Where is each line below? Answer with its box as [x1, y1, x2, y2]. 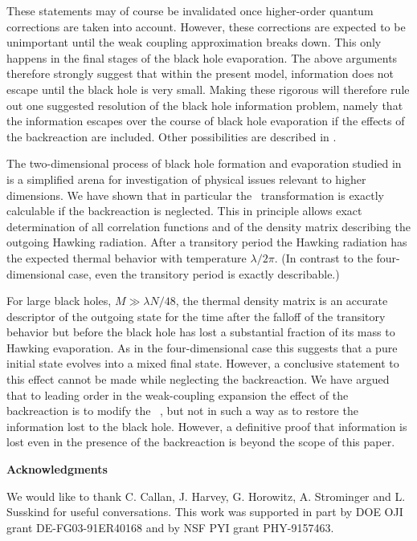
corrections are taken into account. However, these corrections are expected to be [6, 18, 406, 35]
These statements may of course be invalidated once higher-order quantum [6, 2, 374, 18]
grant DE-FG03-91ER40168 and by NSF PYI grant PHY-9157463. [6, 519, 334, 535]
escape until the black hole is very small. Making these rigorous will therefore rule [6, 80, 410, 97]
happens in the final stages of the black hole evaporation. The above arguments [6, 49, 398, 66]
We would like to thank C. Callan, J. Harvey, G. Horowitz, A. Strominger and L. [6, 487, 406, 504]
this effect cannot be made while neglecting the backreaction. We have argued [6, 371, 390, 388]
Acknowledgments [6, 461, 108, 478]
